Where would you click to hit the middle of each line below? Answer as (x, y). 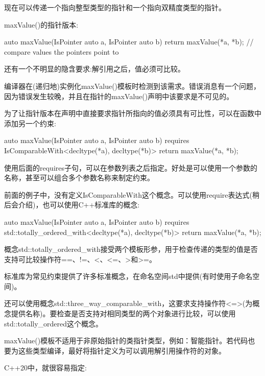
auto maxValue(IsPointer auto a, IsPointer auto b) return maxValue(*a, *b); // (129, 42)
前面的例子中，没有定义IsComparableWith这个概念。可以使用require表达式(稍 (132, 194)
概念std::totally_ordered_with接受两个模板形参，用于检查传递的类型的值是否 (131, 249)
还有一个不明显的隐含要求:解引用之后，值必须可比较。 (94, 69)
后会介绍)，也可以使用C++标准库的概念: (72, 205)
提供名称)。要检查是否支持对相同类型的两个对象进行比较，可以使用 (123, 313)
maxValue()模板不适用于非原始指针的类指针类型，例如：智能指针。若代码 (126, 340)
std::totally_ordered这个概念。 (54, 323)
